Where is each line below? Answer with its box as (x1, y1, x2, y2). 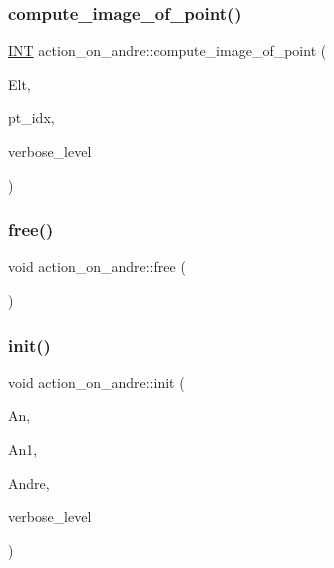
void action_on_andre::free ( (8, 256, 186, 277)
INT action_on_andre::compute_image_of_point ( (8, 40, 327, 61)
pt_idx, (8, 107, 55, 128)
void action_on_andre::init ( (8, 371, 185, 392)
